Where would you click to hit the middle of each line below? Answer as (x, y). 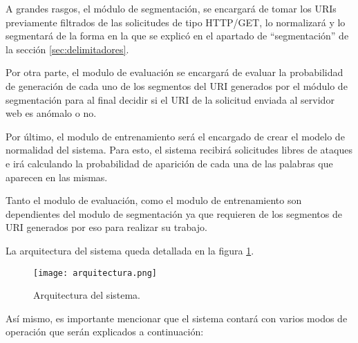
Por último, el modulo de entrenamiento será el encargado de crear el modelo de (175, 136)
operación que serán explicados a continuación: (105, 332)
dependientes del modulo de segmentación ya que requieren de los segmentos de (174, 213)
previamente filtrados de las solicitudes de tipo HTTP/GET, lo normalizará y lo (176, 22)
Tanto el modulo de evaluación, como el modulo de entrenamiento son (154, 200)
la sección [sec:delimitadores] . (67, 49)
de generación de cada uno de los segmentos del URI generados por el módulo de (177, 85)
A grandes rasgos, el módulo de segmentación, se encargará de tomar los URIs (171, 8)
